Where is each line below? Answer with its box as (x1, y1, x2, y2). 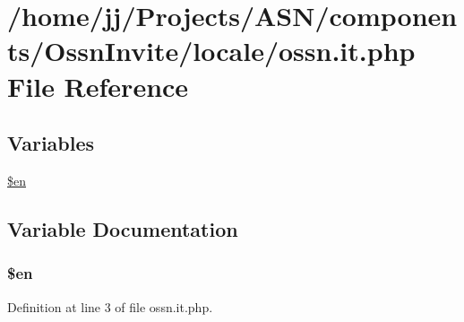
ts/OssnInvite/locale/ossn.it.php (7, 32, 416, 69)
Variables (7, 129, 95, 157)
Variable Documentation (7, 214, 238, 242)
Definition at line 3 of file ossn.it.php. (7, 297, 213, 316)
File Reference (7, 67, 189, 104)
